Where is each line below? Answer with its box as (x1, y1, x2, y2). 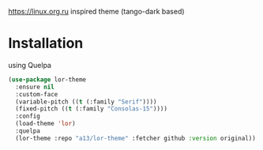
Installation (8, 35, 84, 52)
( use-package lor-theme (8, 75, 87, 84)
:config (15, 112, 41, 121)
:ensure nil (15, 83, 55, 91)
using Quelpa (8, 60, 51, 69)
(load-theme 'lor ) (15, 120, 77, 128)
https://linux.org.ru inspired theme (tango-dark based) (8, 7, 185, 16)
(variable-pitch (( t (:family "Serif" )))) (15, 98, 157, 106)
